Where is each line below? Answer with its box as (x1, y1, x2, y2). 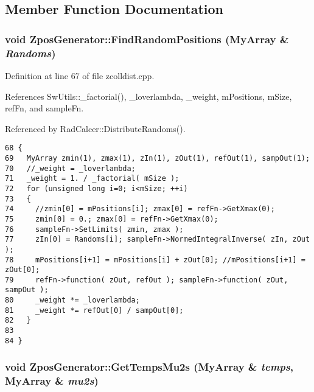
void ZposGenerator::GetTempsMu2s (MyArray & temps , (5, 359, 294, 374)
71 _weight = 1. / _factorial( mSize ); (5, 174, 180, 183)
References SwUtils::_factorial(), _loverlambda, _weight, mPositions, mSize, (5, 89, 292, 102)
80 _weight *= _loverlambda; (5, 296, 140, 305)
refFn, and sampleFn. (5, 102, 84, 114)
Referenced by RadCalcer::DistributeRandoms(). (5, 122, 186, 135)
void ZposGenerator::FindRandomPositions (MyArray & (5, 31, 289, 46)
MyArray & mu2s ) (5, 373, 99, 388)
